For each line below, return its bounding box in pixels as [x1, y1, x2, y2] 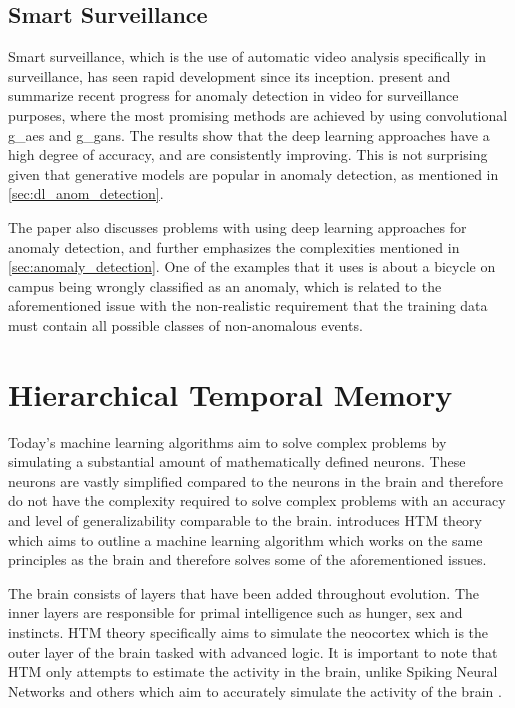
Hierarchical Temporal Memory [8, 373, 453, 414]
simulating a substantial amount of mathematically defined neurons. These [8, 451, 466, 472]
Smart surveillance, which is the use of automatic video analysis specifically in [8, 46, 487, 67]
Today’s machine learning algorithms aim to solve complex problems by [8, 431, 447, 452]
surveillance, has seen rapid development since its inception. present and [8, 65, 451, 86]
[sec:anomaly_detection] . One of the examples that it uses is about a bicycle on [8, 256, 496, 277]
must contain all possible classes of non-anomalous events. [8, 314, 363, 335]
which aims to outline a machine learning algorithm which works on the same [8, 529, 483, 550]
